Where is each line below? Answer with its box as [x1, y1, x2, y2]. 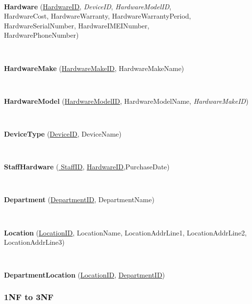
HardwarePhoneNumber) [4, 30, 79, 40]
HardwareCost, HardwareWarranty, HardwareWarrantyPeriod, [4, 11, 191, 21]
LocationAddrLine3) [4, 237, 65, 247]
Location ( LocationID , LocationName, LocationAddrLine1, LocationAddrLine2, [4, 227, 247, 237]
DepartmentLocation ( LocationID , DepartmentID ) [4, 270, 165, 280]
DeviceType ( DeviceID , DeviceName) [4, 128, 122, 139]
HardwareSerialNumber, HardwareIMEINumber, [4, 20, 150, 30]
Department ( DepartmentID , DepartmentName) [4, 194, 154, 205]
